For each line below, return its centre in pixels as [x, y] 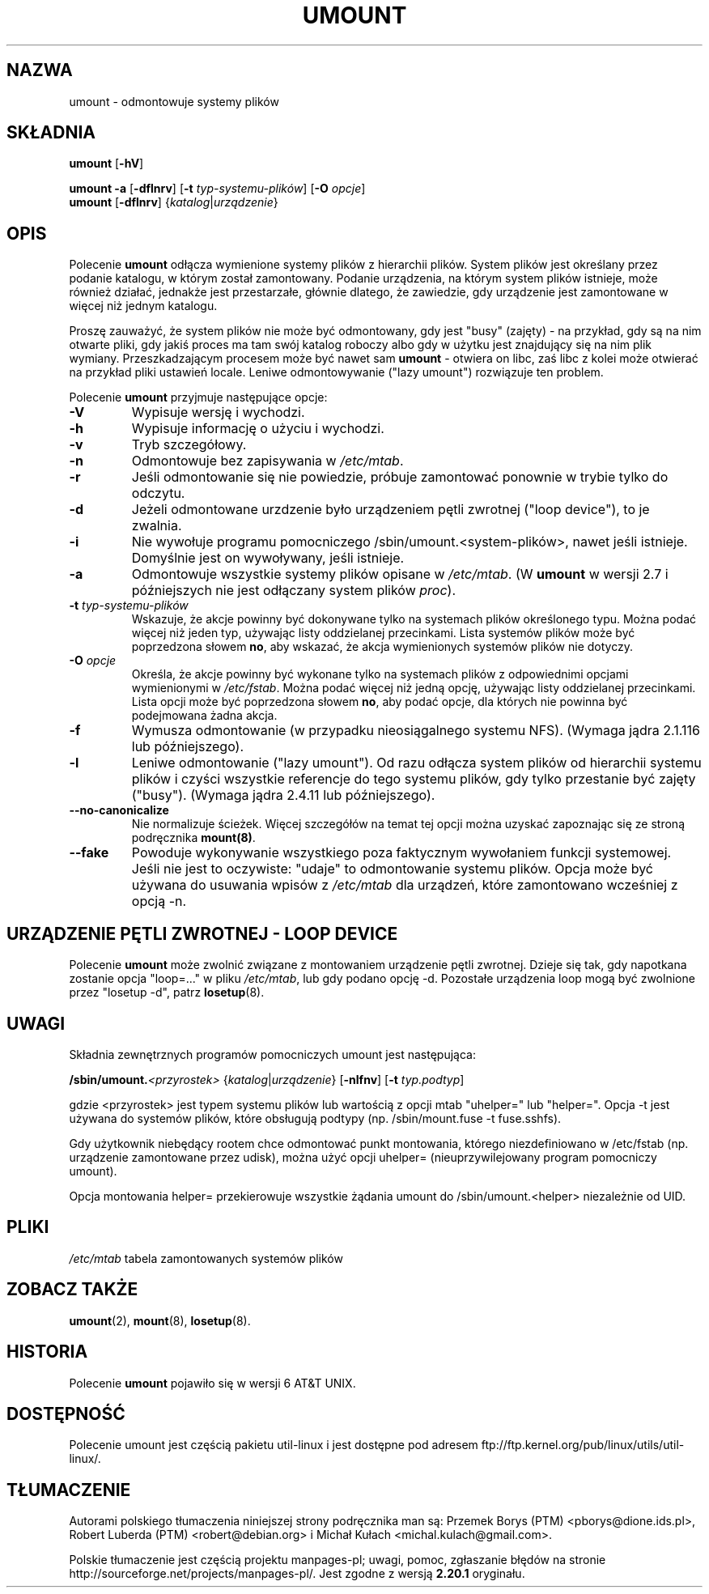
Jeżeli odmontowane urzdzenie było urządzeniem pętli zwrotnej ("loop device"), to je [391, 510]
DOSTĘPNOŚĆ [66, 1413]
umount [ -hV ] [106, 164]
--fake [89, 853]
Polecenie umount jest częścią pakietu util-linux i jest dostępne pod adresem [274, 1445]
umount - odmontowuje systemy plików [174, 101]
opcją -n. [159, 901]
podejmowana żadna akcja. [204, 716]
